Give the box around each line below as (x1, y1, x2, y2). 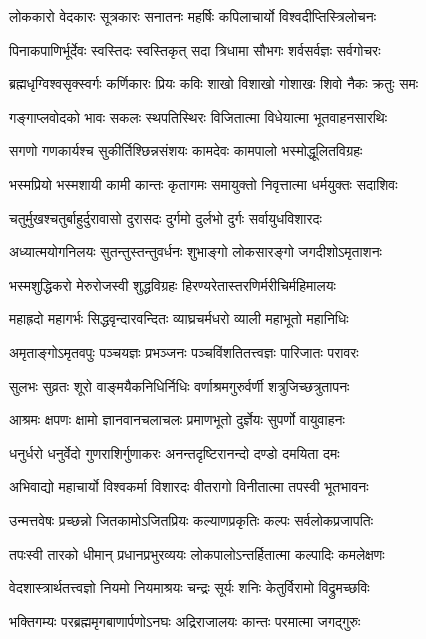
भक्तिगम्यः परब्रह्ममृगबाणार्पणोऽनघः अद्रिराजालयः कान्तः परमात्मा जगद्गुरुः (9, 610, 361, 631)
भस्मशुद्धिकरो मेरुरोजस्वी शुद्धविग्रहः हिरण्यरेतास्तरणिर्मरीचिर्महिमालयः (9, 274, 336, 295)
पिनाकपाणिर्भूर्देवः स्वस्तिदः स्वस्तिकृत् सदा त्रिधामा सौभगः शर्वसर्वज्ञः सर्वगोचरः (9, 39, 381, 60)
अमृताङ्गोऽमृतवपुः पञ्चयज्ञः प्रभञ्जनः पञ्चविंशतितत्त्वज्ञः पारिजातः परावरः (9, 341, 359, 362)
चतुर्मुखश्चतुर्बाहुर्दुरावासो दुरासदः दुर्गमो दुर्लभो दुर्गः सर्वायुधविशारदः (9, 207, 322, 228)
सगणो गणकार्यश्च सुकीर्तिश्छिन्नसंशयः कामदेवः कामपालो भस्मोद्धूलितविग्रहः (9, 140, 363, 161)
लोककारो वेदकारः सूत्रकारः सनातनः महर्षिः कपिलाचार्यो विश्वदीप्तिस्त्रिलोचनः (9, 6, 377, 26)
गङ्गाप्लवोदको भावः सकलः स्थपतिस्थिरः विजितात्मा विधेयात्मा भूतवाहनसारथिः (9, 106, 388, 127)
